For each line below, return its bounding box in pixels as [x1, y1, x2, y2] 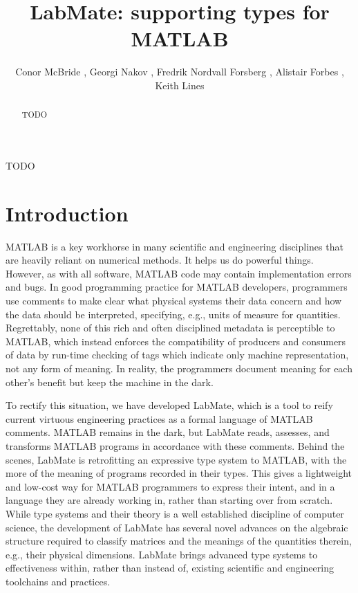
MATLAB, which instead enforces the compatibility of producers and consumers [6, 334, 346, 348]
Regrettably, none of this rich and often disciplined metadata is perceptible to [6, 320, 335, 335]
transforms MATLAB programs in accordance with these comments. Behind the [6, 438, 345, 453]
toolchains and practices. [6, 574, 111, 588]
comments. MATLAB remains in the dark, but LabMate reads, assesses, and [6, 425, 330, 439]
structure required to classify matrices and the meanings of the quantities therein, [6, 533, 352, 548]
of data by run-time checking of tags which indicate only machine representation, [6, 347, 349, 362]
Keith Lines [155, 77, 205, 92]
